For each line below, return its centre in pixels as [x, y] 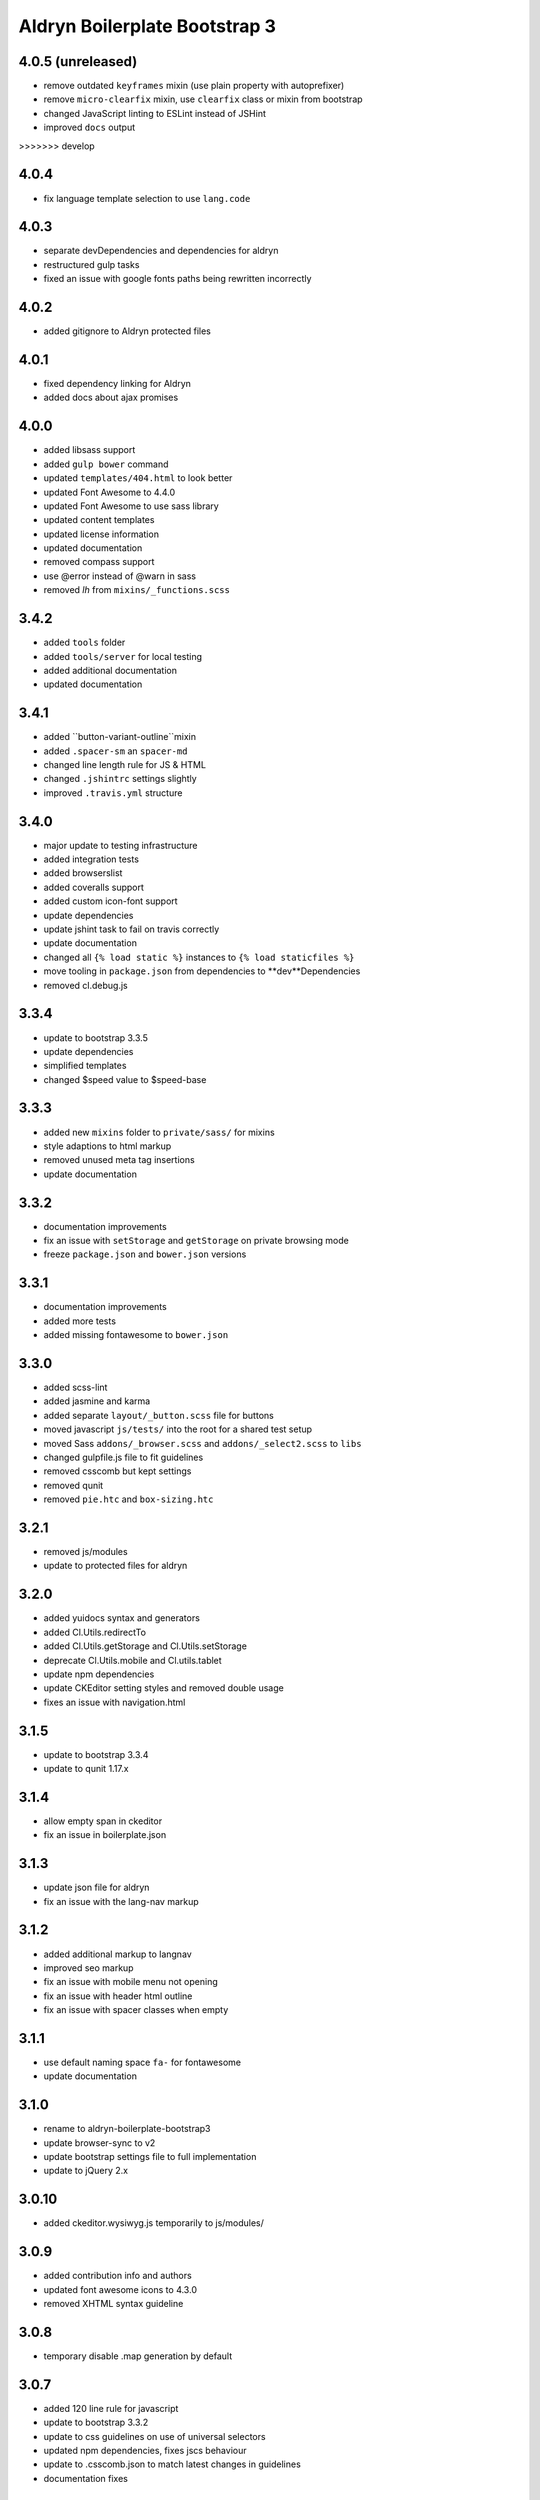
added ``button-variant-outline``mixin [120, 737]
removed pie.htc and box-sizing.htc [128, 1499]
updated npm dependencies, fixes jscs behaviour [145, 2451]
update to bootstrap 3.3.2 [96, 2422]
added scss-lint [75, 1387]
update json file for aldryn [96, 1887]
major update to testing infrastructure [121, 845]
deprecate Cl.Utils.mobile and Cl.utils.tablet [132, 1660]
